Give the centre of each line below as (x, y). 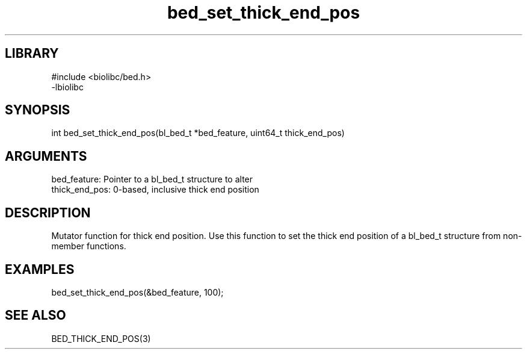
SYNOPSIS (38, 110)
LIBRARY (32, 54)
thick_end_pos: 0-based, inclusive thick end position (155, 190)
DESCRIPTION (48, 213)
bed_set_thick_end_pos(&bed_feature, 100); (137, 292)
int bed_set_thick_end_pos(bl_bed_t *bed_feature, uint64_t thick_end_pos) (198, 133)
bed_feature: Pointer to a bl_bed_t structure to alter (152, 179)
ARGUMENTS (46, 156)
